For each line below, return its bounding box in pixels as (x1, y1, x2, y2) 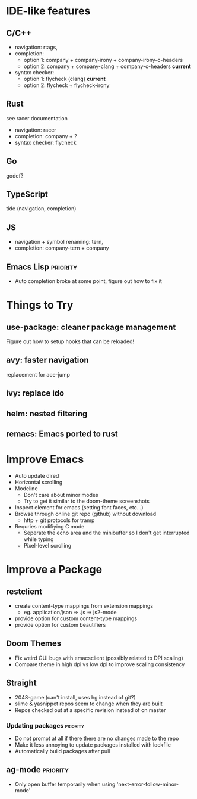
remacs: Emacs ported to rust (6, 429, 118, 439)
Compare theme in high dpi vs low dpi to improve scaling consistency (14, 660, 185, 668)
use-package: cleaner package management (6, 322, 176, 332)
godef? (6, 172, 24, 179)
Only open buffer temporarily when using (14, 781, 116, 788)
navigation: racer (14, 126, 56, 133)
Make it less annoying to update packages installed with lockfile (14, 741, 171, 748)
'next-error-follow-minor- (116, 781, 179, 788)
